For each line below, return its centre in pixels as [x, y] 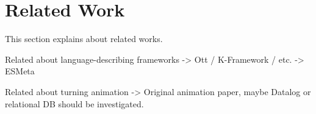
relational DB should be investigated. [74, 103]
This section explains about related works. [84, 39]
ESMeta [20, 71]
